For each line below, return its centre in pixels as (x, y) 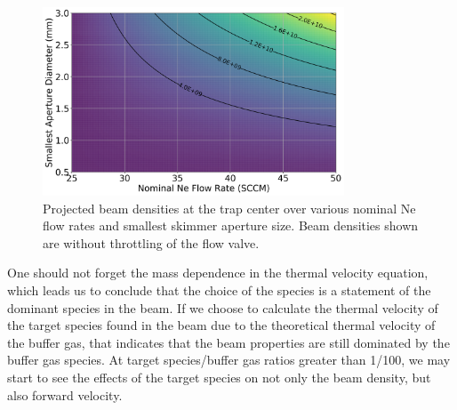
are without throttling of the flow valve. (151, 242)
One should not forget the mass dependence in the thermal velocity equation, (218, 273)
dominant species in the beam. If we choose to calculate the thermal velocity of (223, 307)
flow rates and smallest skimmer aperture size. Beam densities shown (231, 225)
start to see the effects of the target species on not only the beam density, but (219, 377)
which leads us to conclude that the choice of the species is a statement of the (219, 289)
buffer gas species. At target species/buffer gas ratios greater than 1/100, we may (229, 360)
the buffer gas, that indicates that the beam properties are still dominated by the (228, 342)
